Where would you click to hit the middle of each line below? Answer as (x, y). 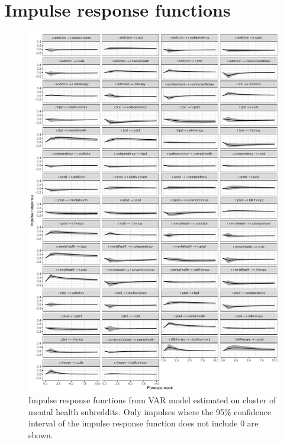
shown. (41, 434)
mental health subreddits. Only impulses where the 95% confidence (150, 411)
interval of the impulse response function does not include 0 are (143, 423)
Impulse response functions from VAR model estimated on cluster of (152, 400)
